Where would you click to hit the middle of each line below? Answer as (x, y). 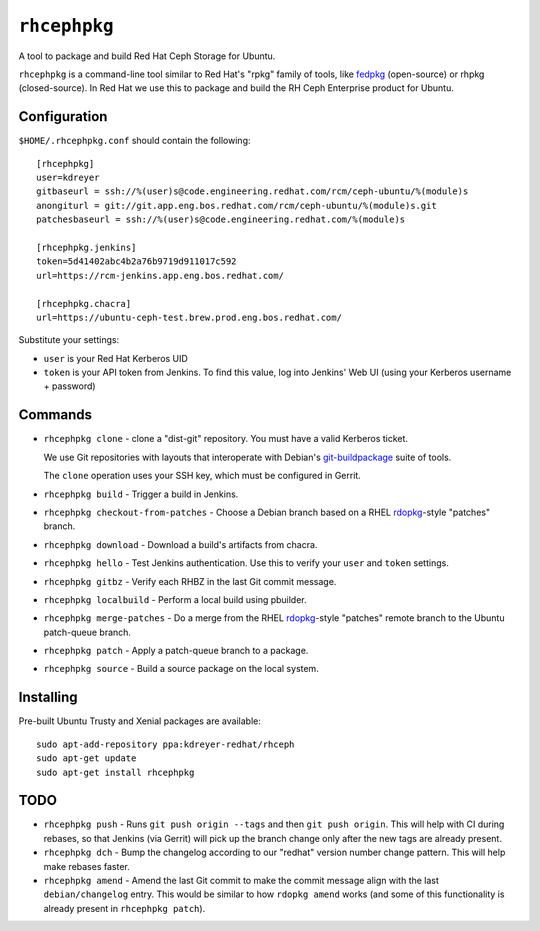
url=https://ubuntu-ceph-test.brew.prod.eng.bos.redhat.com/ (189, 317)
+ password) (69, 386)
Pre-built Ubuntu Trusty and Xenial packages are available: (140, 721)
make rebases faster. (86, 866)
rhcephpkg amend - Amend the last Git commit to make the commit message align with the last (241, 881)
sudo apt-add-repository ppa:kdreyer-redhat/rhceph (165, 744)
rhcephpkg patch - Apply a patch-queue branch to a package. (176, 651)
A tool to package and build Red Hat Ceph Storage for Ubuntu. (147, 56)
